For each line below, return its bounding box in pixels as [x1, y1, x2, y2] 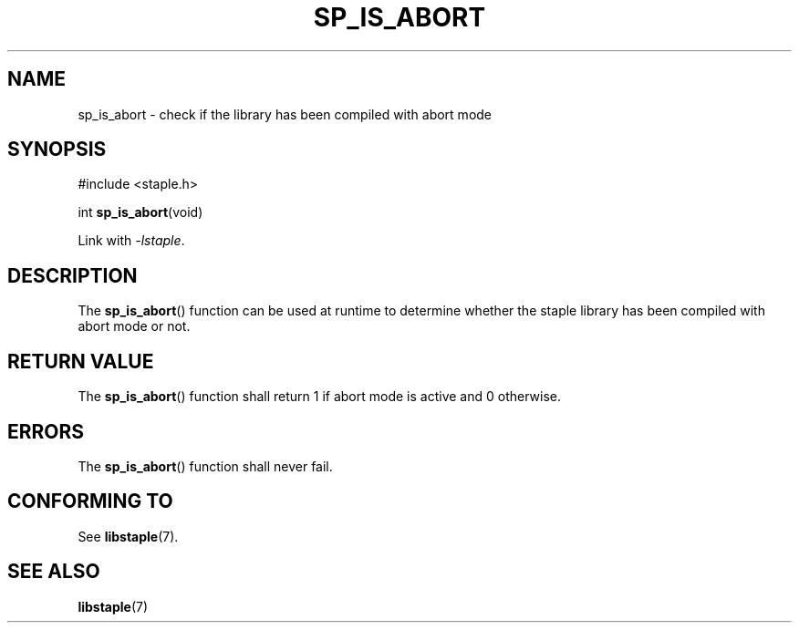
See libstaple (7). [78, 528, 179, 544]
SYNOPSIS [7, 138, 107, 161]
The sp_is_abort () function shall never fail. [78, 458, 333, 474]
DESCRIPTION [7, 263, 138, 287]
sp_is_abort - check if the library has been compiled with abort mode [78, 106, 493, 122]
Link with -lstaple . [78, 232, 185, 249]
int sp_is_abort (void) [78, 204, 203, 221]
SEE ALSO [7, 560, 100, 584]
